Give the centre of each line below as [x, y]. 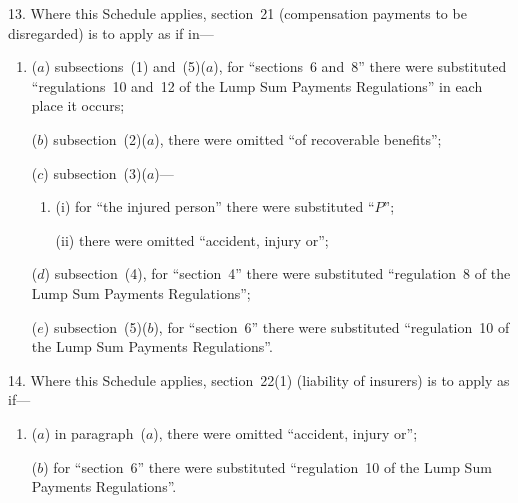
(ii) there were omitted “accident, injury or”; [192, 239]
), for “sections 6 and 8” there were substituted [360, 66]
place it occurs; [78, 105]
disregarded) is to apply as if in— [111, 32]
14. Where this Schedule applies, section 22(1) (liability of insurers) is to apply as [259, 379]
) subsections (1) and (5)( [125, 66]
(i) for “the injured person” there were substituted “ [215, 206]
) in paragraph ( [95, 432]
